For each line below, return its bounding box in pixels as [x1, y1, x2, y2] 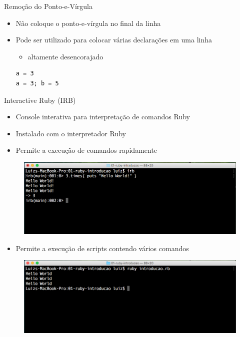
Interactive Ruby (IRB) [4, 94, 76, 105]
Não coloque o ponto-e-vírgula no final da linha [15, 17, 161, 28]
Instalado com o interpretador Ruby [15, 128, 126, 138]
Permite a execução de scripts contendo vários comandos [15, 243, 189, 253]
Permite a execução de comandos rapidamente [15, 145, 157, 155]
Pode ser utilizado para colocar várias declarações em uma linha [15, 34, 212, 45]
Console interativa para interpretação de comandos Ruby [15, 111, 190, 122]
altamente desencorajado [27, 51, 103, 61]
